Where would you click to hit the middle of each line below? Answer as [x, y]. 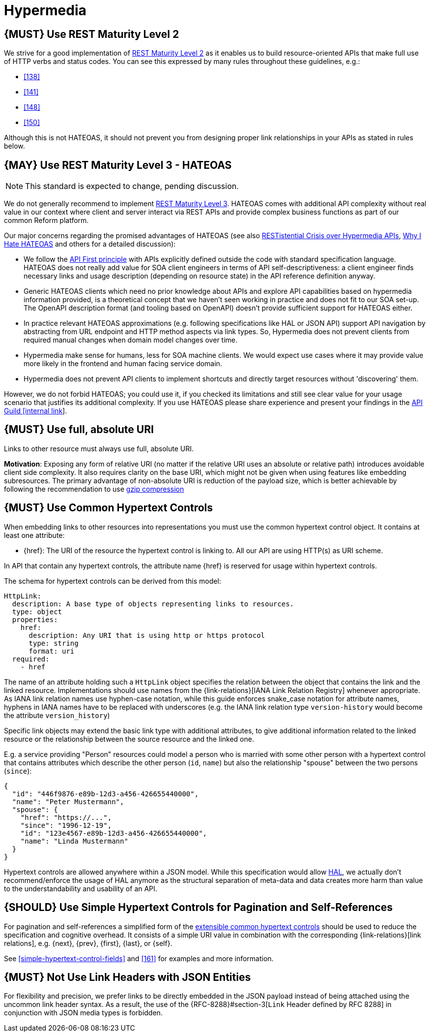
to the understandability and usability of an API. [81, 888]
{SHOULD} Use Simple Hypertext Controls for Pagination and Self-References [199, 908]
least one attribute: [34, 535]
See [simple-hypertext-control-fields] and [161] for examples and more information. [139, 958]
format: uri [52, 651]
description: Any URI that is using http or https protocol [147, 635]
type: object [37, 612]
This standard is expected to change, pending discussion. [132, 186]
